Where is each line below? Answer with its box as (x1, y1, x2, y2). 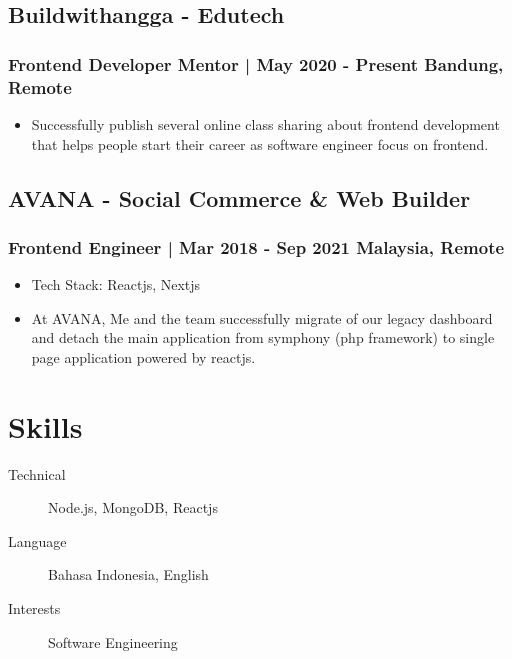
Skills (8, 405, 83, 446)
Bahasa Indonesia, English (48, 564, 209, 585)
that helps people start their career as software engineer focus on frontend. (31, 133, 489, 154)
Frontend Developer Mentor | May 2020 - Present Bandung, (8, 51, 504, 76)
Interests (8, 597, 61, 618)
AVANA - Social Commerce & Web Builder (8, 182, 471, 213)
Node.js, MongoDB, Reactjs (48, 497, 218, 518)
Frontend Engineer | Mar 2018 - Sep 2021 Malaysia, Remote (8, 234, 505, 259)
